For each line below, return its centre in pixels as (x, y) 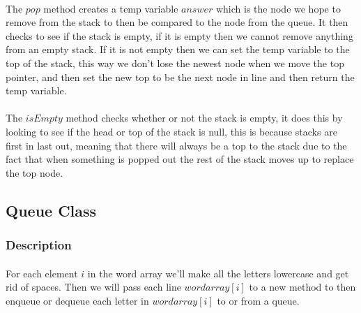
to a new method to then (302, 287)
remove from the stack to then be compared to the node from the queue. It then (177, 22)
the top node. (34, 172)
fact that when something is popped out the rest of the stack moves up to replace (180, 159)
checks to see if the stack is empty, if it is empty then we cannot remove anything (179, 35)
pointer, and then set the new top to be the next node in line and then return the (180, 77)
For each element (42, 273)
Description (39, 245)
